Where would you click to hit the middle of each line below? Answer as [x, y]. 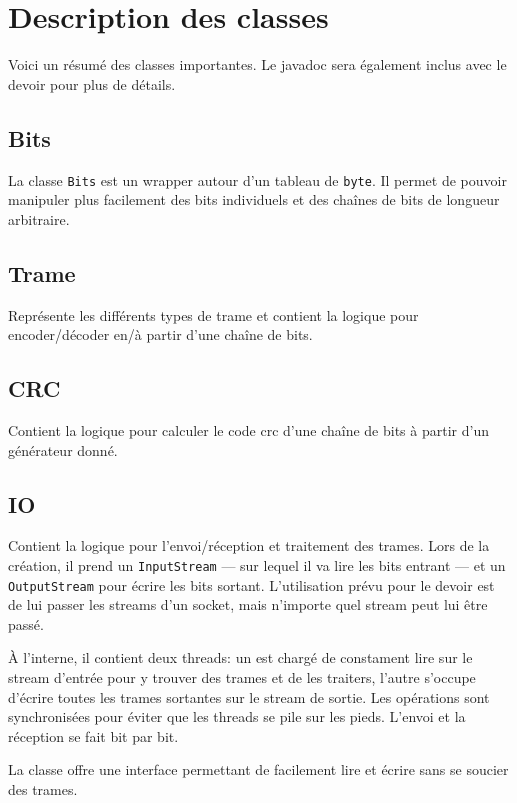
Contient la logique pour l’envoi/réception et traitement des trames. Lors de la [249, 545]
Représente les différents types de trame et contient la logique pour [213, 314]
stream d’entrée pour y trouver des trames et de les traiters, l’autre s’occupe [242, 677]
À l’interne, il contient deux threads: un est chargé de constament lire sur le [240, 657]
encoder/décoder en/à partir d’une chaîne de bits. [160, 334]
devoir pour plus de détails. [92, 83]
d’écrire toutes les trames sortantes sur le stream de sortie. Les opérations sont [249, 696]
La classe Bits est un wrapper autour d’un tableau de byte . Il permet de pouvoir [257, 179]
